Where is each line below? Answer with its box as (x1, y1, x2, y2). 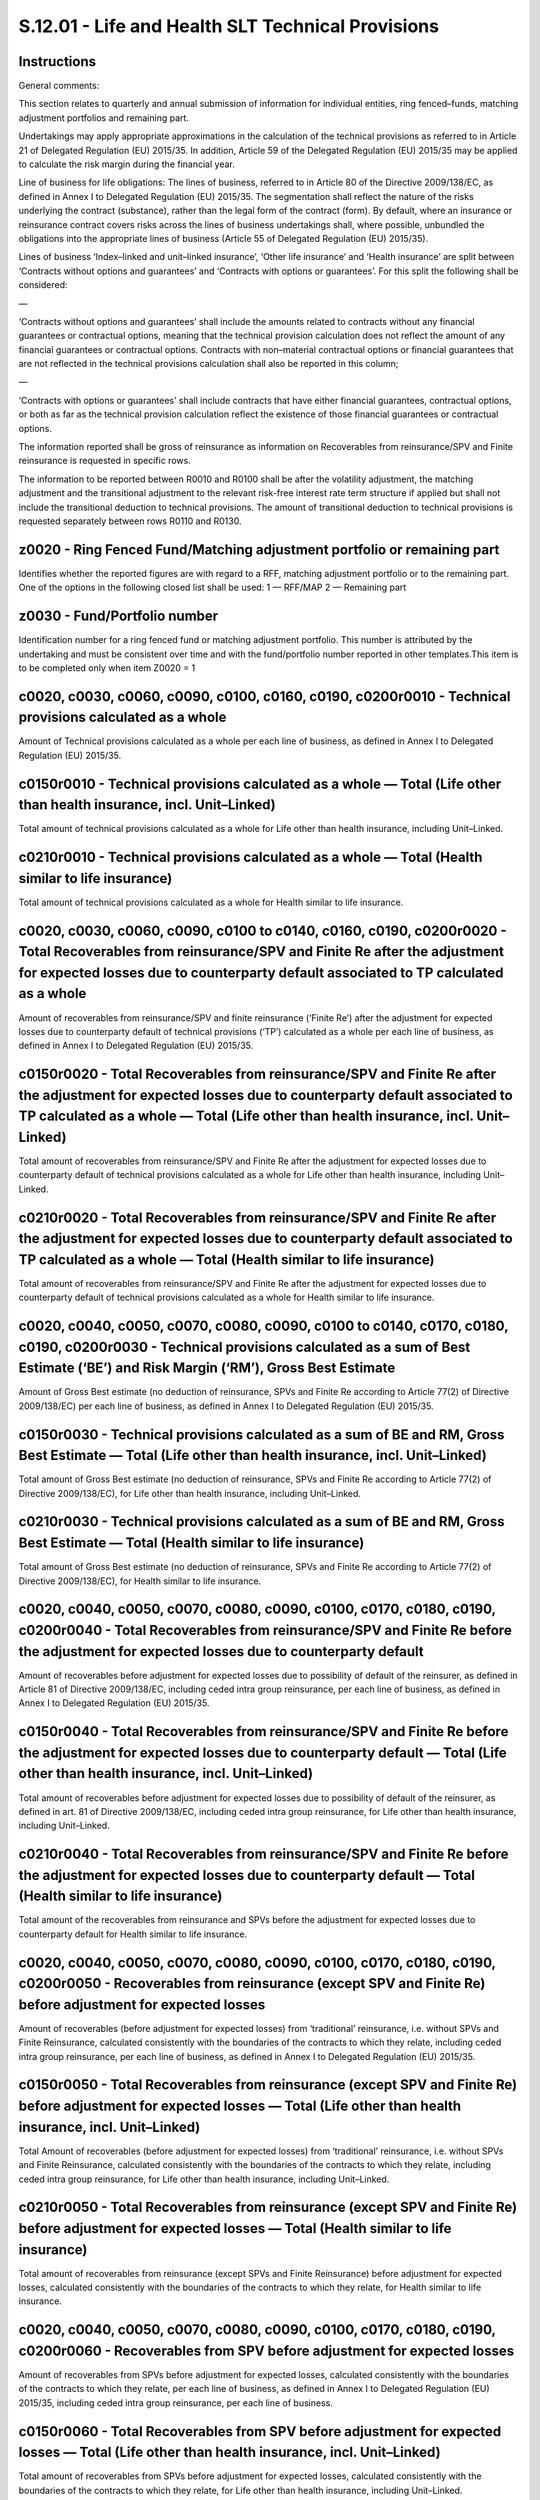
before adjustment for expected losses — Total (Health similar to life (18, 2220, 452, 2237)
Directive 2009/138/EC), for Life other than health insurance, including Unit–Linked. (18, 1487, 362, 1499)
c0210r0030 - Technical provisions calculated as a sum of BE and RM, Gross (18, 1513, 505, 1530)
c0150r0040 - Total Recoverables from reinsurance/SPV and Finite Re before (18, 1723, 509, 1740)
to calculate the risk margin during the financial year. (18, 158, 235, 170)
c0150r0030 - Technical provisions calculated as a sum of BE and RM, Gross (18, 1426, 505, 1443)
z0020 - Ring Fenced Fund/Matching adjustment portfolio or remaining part (18, 541, 500, 558)
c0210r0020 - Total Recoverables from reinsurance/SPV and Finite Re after (18, 1209, 497, 1226)
